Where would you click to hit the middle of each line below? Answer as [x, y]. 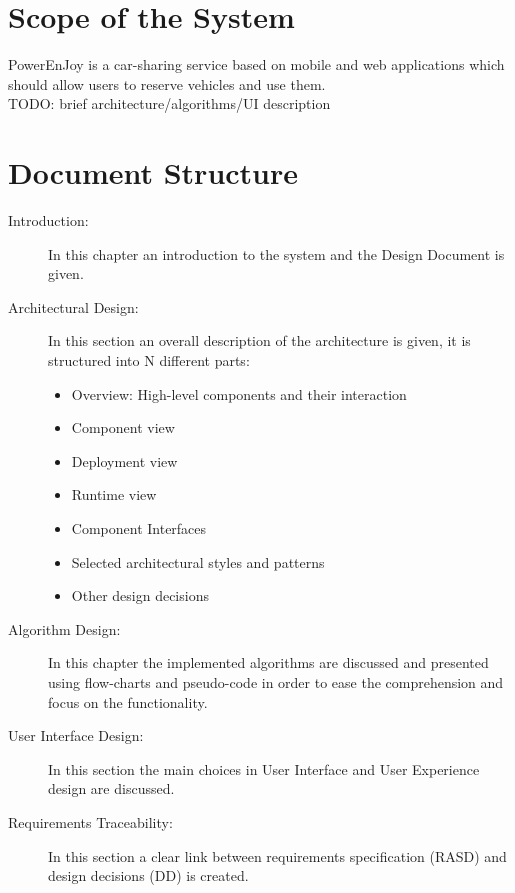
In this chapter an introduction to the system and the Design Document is [276, 253]
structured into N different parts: [149, 360]
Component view [123, 427]
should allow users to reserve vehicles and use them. [167, 83]
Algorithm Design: [64, 628]
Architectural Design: [73, 306]
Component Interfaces [139, 527]
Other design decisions [140, 595]
